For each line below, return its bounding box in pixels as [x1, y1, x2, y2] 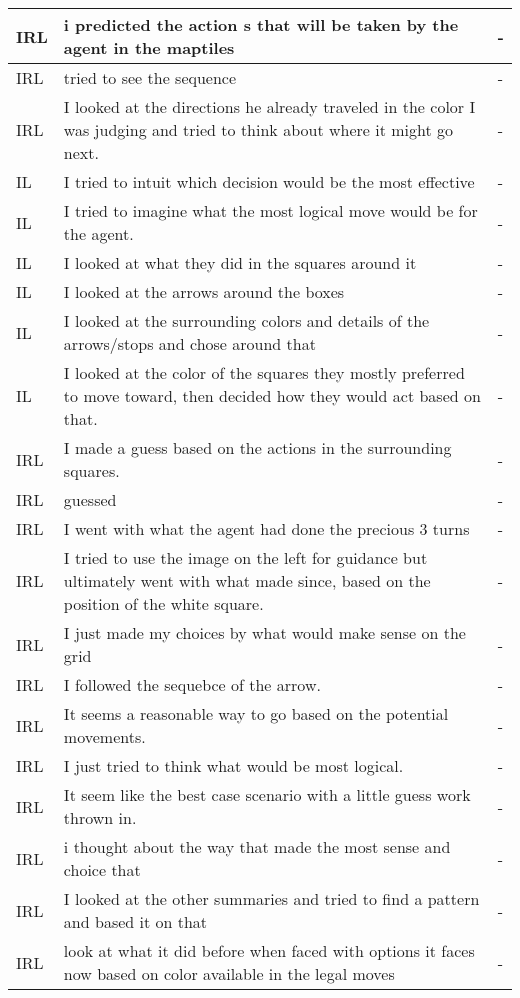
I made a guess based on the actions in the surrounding [63, 436, 452, 459]
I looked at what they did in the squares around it [63, 251, 417, 274]
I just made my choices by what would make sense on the [63, 621, 466, 644]
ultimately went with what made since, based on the [63, 569, 431, 592]
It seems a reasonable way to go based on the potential [63, 702, 449, 725]
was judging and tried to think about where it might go [63, 118, 453, 141]
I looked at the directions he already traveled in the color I [63, 95, 476, 118]
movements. [63, 725, 146, 748]
